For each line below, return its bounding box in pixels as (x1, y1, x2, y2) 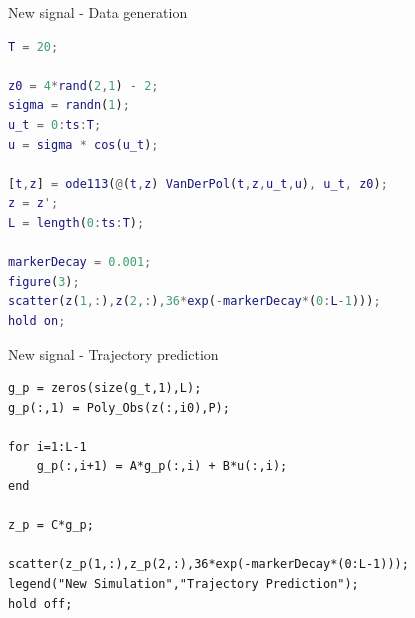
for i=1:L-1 (8, 439, 87, 454)
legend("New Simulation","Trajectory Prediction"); (8, 577, 359, 592)
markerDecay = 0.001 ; (8, 255, 152, 270)
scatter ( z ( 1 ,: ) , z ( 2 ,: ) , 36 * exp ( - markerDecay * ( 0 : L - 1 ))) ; (8, 294, 381, 309)
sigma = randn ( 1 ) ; (8, 98, 130, 113)
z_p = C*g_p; (8, 518, 94, 533)
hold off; (8, 596, 73, 611)
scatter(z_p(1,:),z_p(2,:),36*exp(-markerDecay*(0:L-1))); (8, 557, 409, 572)
